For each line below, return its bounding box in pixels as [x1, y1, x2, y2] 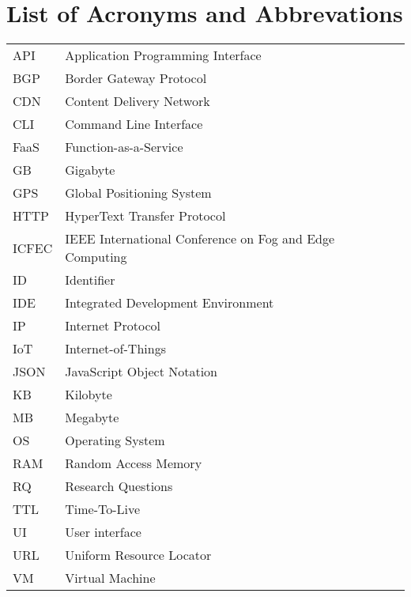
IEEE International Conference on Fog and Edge [65, 229, 335, 248]
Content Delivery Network [65, 92, 210, 111]
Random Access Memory [65, 454, 202, 473]
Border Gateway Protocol [65, 69, 207, 88]
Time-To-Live [65, 500, 141, 519]
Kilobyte [65, 385, 112, 404]
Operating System [65, 431, 165, 450]
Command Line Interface [65, 115, 203, 134]
